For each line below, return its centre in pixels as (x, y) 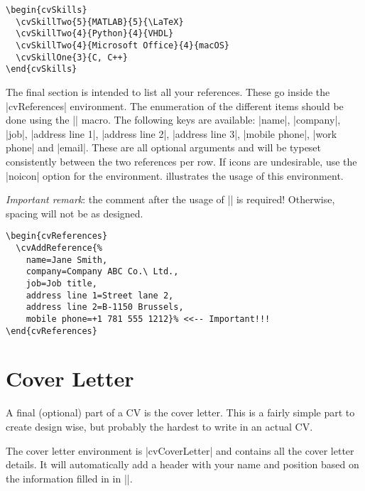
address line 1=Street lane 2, (100, 295)
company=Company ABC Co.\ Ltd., (102, 272)
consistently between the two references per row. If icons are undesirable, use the (181, 161)
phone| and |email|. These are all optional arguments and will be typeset (164, 147)
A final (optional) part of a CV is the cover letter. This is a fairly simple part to (180, 412)
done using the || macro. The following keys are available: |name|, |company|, (173, 120)
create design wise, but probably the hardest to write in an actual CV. (159, 426)
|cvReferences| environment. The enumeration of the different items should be (175, 106)
